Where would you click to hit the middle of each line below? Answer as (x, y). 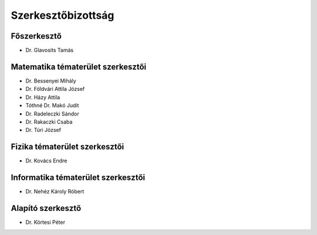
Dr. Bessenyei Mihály (51, 81)
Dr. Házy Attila (43, 97)
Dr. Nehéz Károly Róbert (55, 192)
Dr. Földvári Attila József (55, 89)
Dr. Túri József (43, 130)
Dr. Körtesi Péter (45, 222)
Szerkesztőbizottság (63, 15)
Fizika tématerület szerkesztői (68, 147)
